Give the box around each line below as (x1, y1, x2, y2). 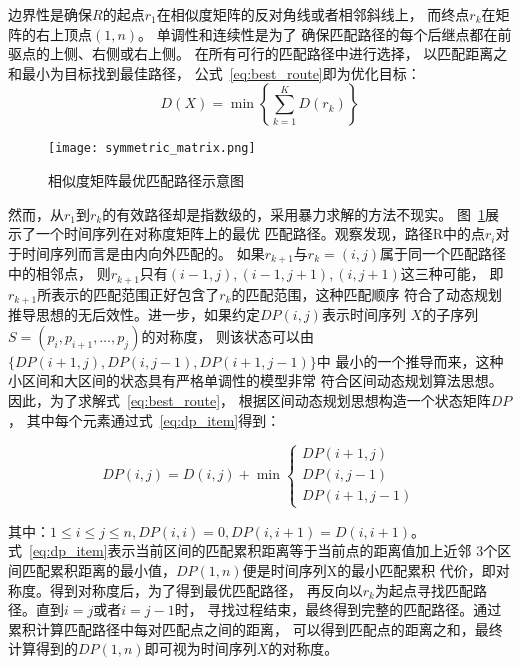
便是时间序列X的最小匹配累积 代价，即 (242, 559, 496, 580)
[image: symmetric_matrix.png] (48, 141, 256, 156)
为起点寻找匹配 (374, 579, 473, 600)
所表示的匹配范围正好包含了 (37, 283, 220, 304)
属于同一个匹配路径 (380, 242, 507, 263)
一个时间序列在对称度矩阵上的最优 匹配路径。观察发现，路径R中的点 (35, 223, 485, 244)
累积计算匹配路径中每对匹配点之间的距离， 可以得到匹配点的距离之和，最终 (8, 618, 503, 639)
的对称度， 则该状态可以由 (141, 325, 315, 346)
